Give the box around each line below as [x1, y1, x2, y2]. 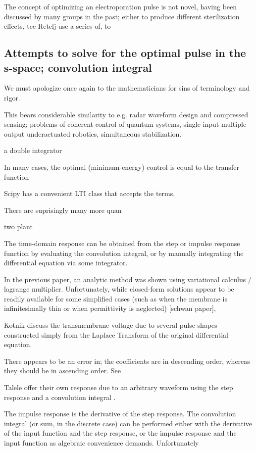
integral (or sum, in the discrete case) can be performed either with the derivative [4, 418, 252, 428]
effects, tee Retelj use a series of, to [4, 21, 111, 31]
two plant [4, 221, 33, 232]
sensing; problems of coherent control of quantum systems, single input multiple [4, 119, 247, 129]
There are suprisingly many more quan [4, 204, 122, 215]
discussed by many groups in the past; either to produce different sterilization [4, 11, 240, 21]
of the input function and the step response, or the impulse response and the [4, 428, 237, 438]
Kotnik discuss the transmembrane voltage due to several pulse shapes [4, 320, 217, 330]
